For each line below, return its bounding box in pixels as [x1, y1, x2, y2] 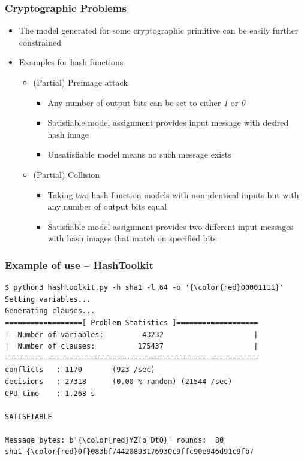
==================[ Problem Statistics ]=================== [5, 318, 258, 327]
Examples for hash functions [19, 56, 124, 68]
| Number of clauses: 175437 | [5, 342, 258, 351]
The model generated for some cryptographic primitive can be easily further [19, 24, 299, 37]
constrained [19, 35, 61, 48]
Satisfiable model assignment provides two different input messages [47, 220, 294, 232]
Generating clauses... [5, 307, 95, 316]
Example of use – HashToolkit [5, 257, 153, 272]
